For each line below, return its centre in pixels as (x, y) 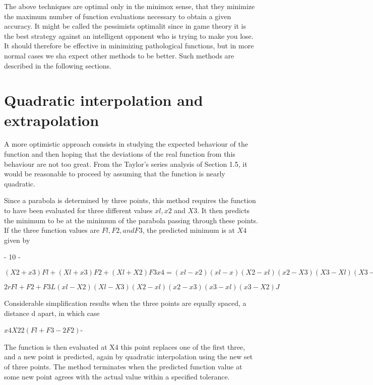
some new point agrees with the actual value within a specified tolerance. (117, 376)
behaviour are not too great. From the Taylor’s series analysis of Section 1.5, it (126, 164)
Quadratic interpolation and (104, 100)
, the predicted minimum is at (189, 230)
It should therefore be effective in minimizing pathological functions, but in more (129, 46)
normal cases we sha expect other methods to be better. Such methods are (119, 55)
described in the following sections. (58, 65)
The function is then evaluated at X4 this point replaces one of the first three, (125, 346)
